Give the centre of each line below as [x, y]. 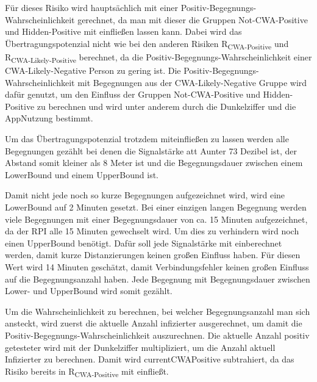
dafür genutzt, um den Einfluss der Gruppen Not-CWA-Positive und [133, 94]
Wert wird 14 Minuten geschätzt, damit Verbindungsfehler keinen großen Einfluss [157, 266]
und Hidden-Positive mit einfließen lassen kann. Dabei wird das [123, 31]
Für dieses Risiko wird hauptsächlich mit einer [92, 7]
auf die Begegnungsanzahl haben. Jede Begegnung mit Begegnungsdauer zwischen [158, 279]
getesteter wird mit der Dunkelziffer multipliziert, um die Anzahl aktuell [140, 347]
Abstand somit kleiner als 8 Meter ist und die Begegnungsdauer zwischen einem [154, 163]
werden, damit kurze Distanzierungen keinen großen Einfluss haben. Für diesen [153, 255]
